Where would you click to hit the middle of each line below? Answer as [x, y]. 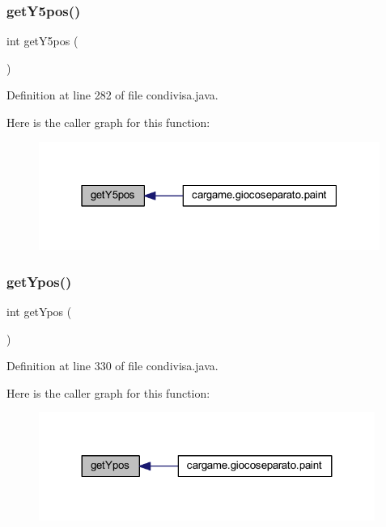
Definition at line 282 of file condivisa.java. [112, 95]
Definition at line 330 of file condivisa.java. [112, 366]
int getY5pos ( [42, 41]
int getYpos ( [39, 312]
